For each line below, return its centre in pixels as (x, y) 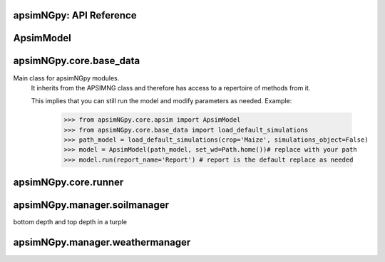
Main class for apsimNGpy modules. (66, 78)
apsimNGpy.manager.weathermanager (102, 242)
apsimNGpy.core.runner (68, 183)
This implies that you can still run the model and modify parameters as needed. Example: (161, 101)
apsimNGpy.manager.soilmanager (91, 205)
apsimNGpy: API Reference (75, 15)
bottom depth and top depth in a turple (70, 222)
